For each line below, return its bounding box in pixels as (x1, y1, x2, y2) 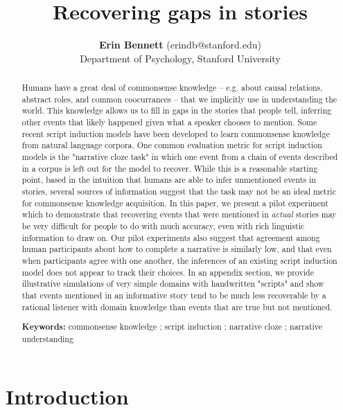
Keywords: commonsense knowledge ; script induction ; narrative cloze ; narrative (21, 321, 323, 333)
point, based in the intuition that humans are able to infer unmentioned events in (21, 174, 316, 186)
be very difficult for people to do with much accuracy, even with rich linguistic (21, 220, 305, 231)
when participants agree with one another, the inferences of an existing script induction (21, 254, 337, 266)
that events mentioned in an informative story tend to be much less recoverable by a (21, 289, 326, 301)
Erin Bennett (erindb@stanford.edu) (99, 37, 261, 52)
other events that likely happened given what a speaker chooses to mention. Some (21, 116, 317, 128)
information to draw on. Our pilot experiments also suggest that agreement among (21, 231, 320, 243)
